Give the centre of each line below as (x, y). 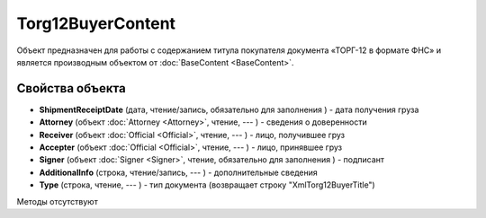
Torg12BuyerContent (96, 23)
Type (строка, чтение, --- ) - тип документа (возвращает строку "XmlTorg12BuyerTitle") (207, 185)
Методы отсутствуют (57, 201)
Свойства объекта (71, 88)
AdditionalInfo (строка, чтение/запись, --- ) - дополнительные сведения (179, 172)
